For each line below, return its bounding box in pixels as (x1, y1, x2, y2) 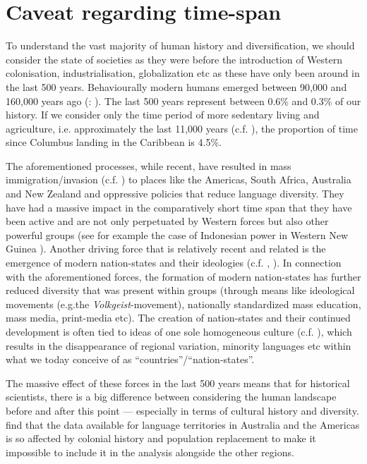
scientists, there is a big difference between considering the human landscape (6, 389, 337, 404)
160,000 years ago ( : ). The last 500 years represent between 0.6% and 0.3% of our (6, 93, 361, 108)
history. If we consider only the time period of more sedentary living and (6, 107, 320, 122)
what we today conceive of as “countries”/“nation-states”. (6, 352, 255, 367)
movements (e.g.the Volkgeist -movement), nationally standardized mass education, (6, 296, 361, 311)
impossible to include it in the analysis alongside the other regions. (6, 444, 294, 459)
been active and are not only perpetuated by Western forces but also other (6, 214, 329, 228)
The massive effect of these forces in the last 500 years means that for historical (6, 375, 350, 390)
